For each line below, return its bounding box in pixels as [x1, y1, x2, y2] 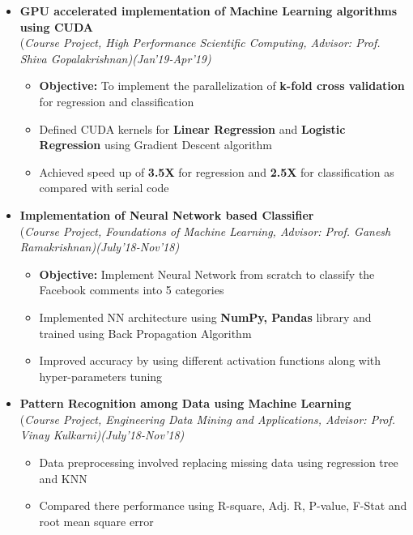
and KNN [39, 469, 87, 486]
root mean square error [39, 512, 154, 529]
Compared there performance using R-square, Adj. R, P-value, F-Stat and [39, 497, 407, 514]
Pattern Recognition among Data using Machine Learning [19, 395, 351, 412]
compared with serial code [39, 179, 169, 196]
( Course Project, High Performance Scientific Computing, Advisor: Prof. [19, 34, 381, 51]
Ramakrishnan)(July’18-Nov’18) [19, 238, 180, 255]
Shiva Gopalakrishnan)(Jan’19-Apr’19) [19, 49, 211, 66]
